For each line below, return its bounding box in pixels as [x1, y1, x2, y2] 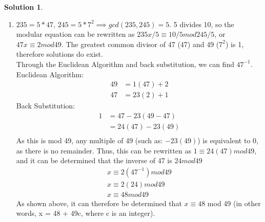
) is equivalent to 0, [197, 135, 258, 145]
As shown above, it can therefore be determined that [16, 197, 182, 208]
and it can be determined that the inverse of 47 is [16, 155, 172, 166]
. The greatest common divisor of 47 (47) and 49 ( [61, 38, 219, 49]
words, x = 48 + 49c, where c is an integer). [16, 208, 155, 218]
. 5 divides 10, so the [169, 18, 234, 29]
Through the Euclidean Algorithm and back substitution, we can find [16, 58, 234, 69]
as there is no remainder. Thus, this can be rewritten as [16, 145, 192, 156]
